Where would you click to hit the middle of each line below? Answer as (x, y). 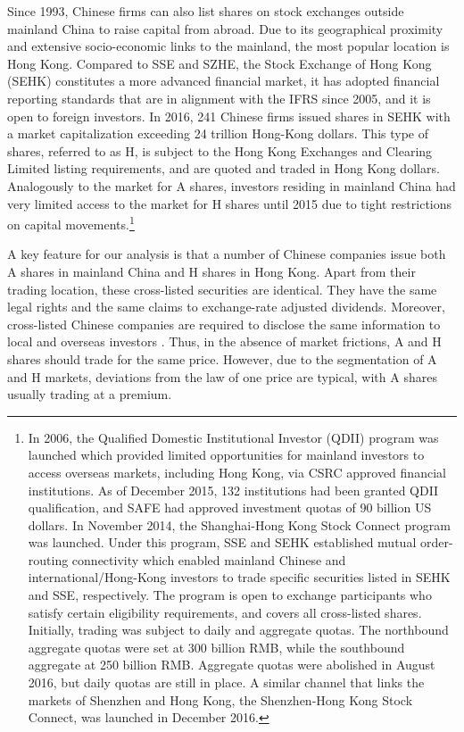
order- (436, 542)
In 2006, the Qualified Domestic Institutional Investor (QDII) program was (233, 437)
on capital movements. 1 (71, 223)
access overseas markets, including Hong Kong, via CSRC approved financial (237, 472)
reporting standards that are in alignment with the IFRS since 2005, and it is (219, 98)
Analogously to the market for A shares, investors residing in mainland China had (232, 185)
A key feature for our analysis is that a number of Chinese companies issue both (227, 254)
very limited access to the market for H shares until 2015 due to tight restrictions (230, 203)
